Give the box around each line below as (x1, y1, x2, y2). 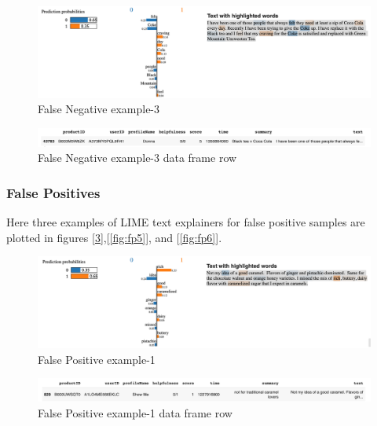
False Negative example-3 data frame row (38, 149, 237, 166)
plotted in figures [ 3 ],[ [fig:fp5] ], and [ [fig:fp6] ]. (6, 229, 222, 245)
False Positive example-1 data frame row (38, 404, 232, 420)
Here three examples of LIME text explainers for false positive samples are (6, 213, 365, 230)
